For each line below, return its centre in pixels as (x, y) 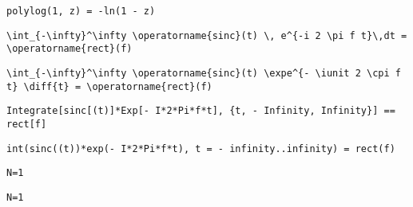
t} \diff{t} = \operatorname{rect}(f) (109, 86)
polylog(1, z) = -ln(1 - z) (81, 11)
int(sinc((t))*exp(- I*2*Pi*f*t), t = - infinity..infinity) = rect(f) (201, 148)
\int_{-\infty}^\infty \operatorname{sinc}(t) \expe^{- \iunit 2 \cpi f (204, 73)
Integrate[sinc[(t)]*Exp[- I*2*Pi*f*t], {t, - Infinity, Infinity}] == (201, 111)
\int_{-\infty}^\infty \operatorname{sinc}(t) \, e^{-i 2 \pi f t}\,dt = (207, 35)
